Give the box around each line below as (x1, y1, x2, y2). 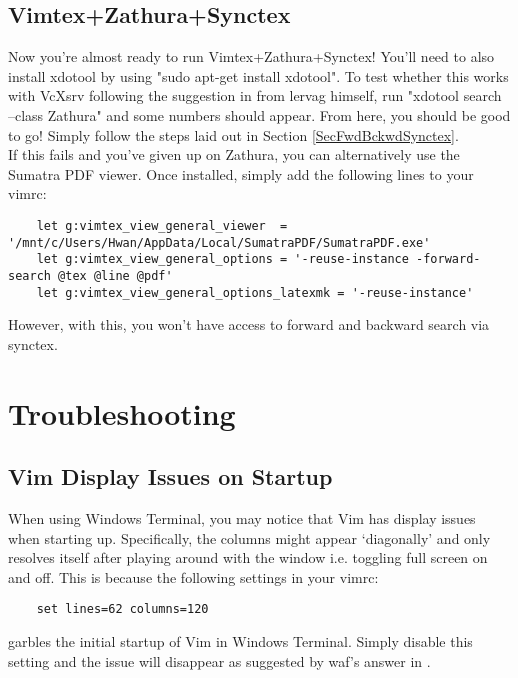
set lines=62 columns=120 (36, 602, 209, 617)
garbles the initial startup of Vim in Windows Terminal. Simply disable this (8, 631, 473, 652)
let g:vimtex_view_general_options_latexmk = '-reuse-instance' (36, 285, 474, 300)
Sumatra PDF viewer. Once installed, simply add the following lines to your (8, 163, 474, 184)
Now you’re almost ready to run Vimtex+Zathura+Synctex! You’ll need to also (8, 46, 495, 67)
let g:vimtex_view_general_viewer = (36, 218, 288, 233)
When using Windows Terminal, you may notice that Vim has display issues (8, 508, 476, 528)
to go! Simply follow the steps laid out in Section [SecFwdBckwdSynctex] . (8, 124, 459, 145)
